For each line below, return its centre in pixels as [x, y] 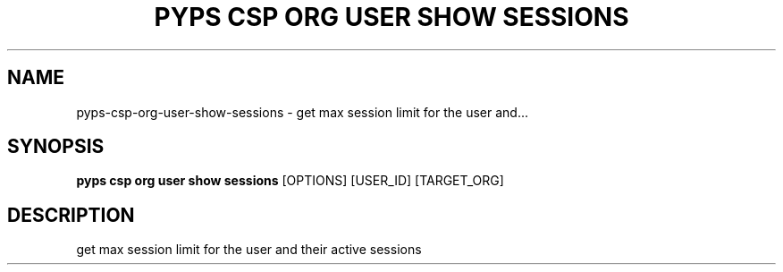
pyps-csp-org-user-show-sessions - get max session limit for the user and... [303, 112]
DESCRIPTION [71, 215]
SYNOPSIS [56, 147]
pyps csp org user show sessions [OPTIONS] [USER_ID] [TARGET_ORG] [290, 181]
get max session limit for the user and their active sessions [249, 250]
